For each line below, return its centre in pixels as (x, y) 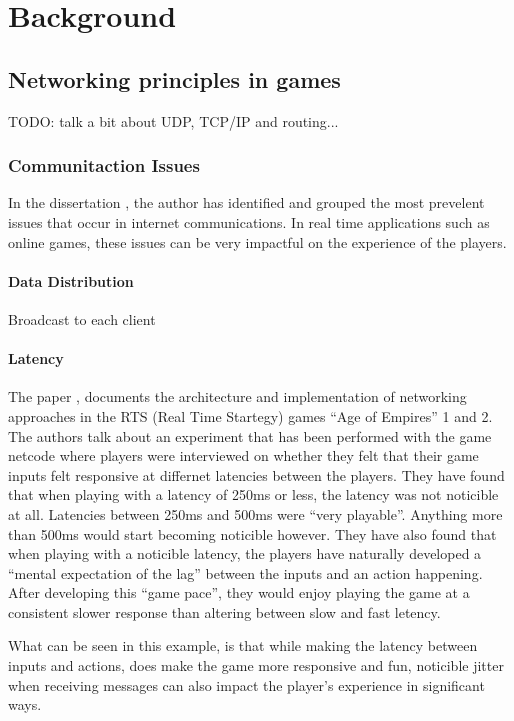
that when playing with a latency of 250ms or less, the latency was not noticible (253, 494)
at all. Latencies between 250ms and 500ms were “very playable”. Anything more (255, 513)
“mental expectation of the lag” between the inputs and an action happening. (245, 572)
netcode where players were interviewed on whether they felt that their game (243, 455)
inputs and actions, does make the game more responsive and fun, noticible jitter (256, 665)
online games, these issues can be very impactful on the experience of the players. (257, 241)
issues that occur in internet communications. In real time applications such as (249, 221)
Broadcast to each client (82, 318)
